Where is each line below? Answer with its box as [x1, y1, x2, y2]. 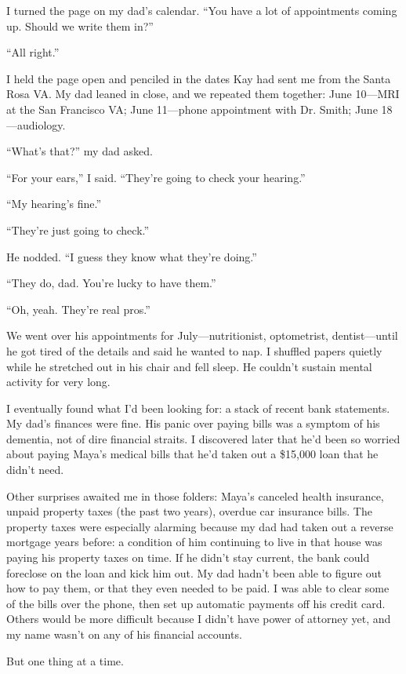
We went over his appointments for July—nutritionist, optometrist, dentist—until [6, 327, 398, 344]
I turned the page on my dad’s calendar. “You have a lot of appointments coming [6, 2, 397, 18]
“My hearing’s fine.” [6, 195, 102, 212]
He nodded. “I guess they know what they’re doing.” [6, 248, 257, 264]
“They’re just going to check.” [6, 221, 150, 238]
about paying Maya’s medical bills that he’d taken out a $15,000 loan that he [6, 446, 379, 462]
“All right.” [6, 44, 60, 60]
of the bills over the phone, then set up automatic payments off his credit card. [6, 595, 386, 611]
